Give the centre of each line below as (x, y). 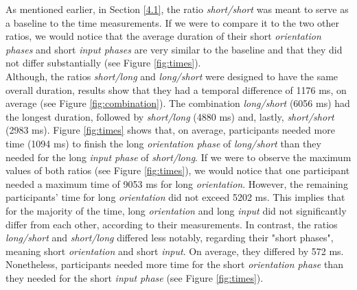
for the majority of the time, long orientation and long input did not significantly (176, 210)
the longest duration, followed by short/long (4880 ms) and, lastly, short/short (170, 116)
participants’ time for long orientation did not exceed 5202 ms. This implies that (175, 197)
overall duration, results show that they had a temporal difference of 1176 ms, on (176, 89)
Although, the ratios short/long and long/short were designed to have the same (172, 76)
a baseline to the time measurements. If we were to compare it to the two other (172, 22)
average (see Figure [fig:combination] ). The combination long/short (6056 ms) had (178, 103)
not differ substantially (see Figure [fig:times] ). (103, 63)
